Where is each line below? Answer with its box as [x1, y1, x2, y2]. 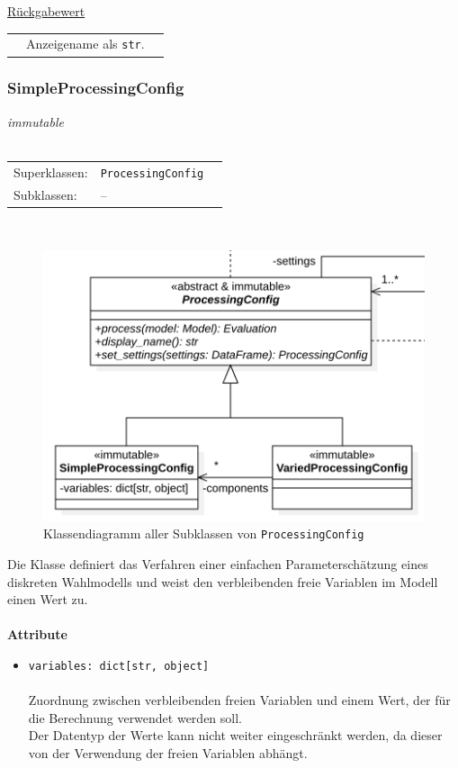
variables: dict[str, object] [28, 659, 210, 673]
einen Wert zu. [7, 590, 88, 609]
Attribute [7, 625, 67, 644]
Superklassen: [13, 162, 88, 181]
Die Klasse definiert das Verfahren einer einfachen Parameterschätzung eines [7, 554, 428, 573]
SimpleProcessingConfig [7, 77, 184, 99]
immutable [7, 112, 64, 131]
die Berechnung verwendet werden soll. [28, 708, 242, 727]
